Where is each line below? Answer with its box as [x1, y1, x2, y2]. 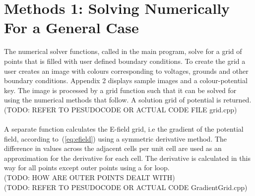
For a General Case [4, 17, 139, 38]
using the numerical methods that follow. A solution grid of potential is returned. [4, 95, 252, 105]
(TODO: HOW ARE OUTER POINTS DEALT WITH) [4, 172, 175, 183]
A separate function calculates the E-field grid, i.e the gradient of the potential [4, 124, 244, 134]
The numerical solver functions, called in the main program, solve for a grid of [4, 46, 242, 56]
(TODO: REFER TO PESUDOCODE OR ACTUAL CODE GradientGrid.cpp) [4, 182, 248, 192]
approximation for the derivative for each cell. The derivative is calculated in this [4, 152, 251, 163]
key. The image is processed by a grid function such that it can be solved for [4, 85, 237, 95]
